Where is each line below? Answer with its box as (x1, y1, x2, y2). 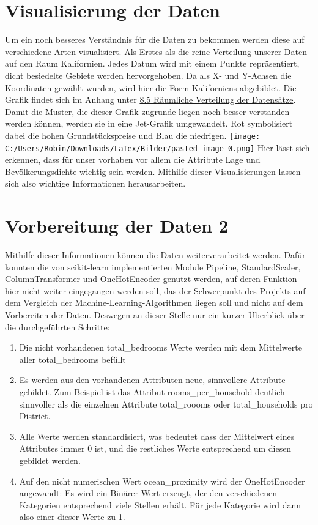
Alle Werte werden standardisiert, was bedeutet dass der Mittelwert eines (19, 430, 295, 442)
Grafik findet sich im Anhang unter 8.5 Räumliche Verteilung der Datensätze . (5, 93, 296, 106)
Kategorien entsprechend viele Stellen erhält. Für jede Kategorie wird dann (19, 498, 301, 511)
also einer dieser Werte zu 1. (19, 510, 125, 523)
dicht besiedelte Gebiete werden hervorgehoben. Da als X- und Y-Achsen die (5, 69, 292, 81)
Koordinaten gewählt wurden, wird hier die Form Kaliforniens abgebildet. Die (5, 81, 297, 94)
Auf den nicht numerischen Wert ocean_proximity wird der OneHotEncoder (19, 474, 305, 487)
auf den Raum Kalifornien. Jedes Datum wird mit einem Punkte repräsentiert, (5, 57, 300, 70)
